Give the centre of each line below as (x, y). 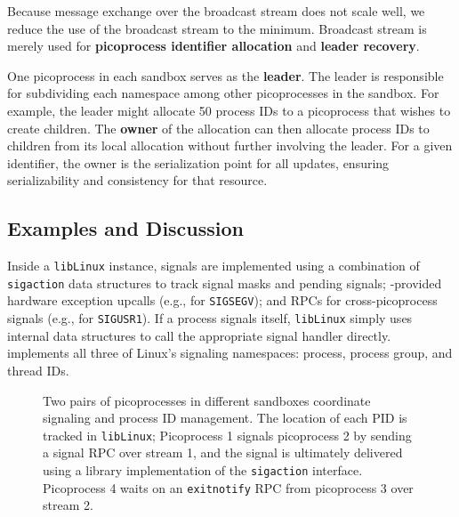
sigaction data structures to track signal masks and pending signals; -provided (225, 283)
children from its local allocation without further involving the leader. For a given (230, 145)
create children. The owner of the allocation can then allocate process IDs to (218, 128)
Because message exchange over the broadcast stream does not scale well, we (216, 11)
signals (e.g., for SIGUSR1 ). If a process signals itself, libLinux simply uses (210, 318)
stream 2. (68, 505)
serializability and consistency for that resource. (137, 180)
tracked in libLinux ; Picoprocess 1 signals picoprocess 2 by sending (227, 435)
